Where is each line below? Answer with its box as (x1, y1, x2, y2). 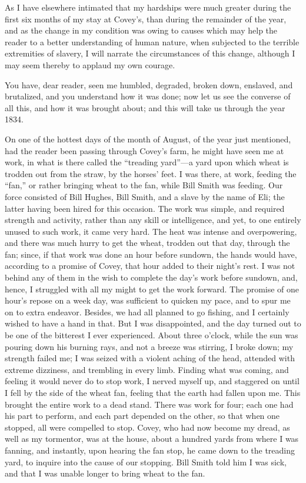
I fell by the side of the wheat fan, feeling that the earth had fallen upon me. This (5, 387, 301, 398)
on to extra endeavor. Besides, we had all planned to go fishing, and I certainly (5, 305, 290, 318)
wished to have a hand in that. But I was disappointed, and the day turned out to (5, 317, 301, 329)
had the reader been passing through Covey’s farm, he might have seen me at (5, 144, 284, 156)
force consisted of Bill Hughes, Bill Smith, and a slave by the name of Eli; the (5, 190, 285, 202)
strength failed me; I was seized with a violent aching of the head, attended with (5, 352, 295, 364)
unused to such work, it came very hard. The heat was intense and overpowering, (5, 225, 297, 237)
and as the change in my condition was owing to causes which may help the (5, 24, 278, 36)
